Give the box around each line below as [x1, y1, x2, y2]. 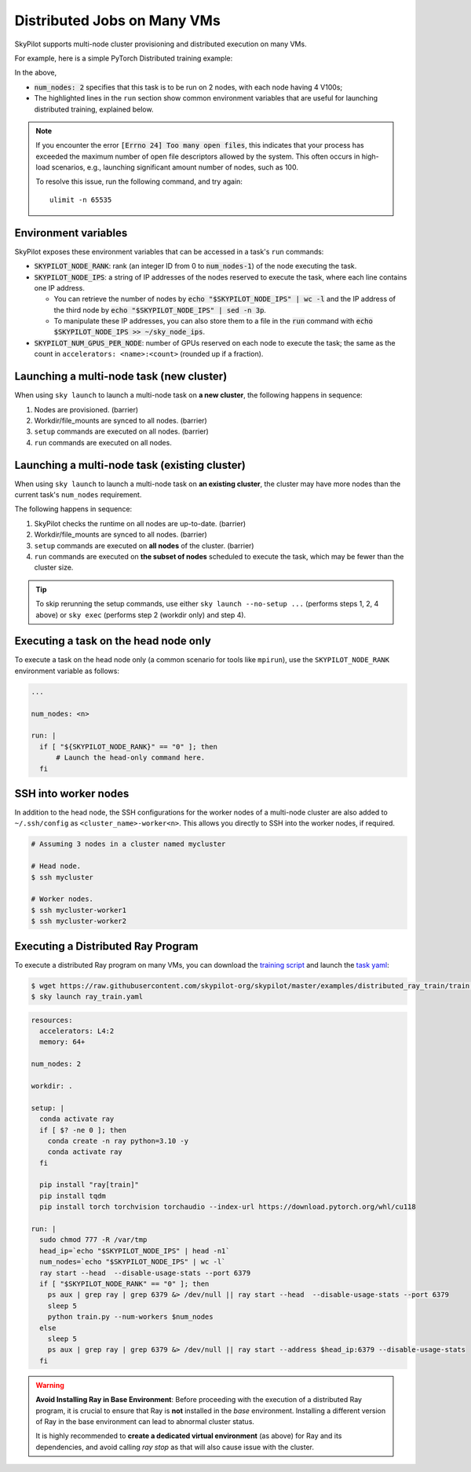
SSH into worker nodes [14, 786, 130, 800]
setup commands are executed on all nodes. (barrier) [34, 427, 210, 436]
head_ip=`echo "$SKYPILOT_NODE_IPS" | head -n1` [39, 1246, 231, 1255]
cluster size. [34, 562, 74, 573]
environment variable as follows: [14, 666, 119, 676]
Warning [35, 1380, 64, 1390]
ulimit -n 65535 [49, 195, 112, 204]
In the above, [14, 68, 57, 78]
